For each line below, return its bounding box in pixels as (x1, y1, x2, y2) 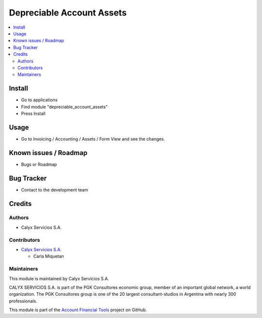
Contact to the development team (21, 187, 88, 192)
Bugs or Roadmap (21, 161, 57, 167)
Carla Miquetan (33, 254, 64, 259)
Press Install (21, 111, 46, 116)
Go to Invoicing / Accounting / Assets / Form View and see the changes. (21, 136, 165, 142)
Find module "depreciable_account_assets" (21, 104, 108, 110)
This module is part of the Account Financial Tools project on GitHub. (9, 307, 147, 313)
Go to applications (21, 97, 58, 103)
